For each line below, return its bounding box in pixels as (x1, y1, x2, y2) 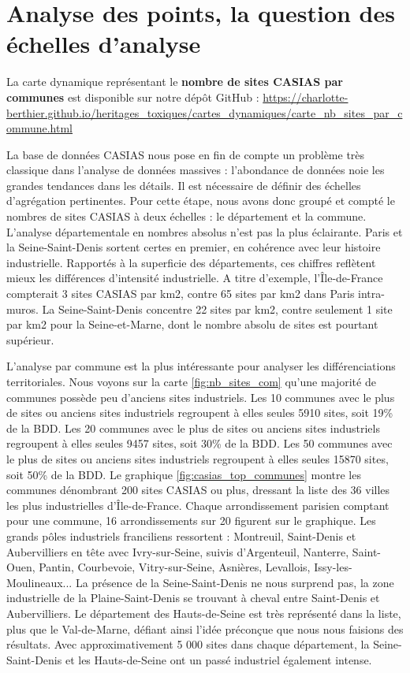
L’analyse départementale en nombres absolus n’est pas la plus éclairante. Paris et (6, 223, 403, 240)
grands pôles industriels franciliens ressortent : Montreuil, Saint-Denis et (6, 527, 356, 544)
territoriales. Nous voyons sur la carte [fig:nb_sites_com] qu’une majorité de (6, 374, 376, 389)
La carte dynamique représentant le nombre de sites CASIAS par (6, 73, 343, 90)
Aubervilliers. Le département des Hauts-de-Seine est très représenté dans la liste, (6, 604, 401, 621)
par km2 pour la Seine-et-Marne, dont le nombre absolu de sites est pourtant (6, 316, 378, 333)
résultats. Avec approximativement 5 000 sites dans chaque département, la (6, 636, 370, 653)
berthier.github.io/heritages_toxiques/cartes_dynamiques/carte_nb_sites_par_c (6, 104, 403, 121)
